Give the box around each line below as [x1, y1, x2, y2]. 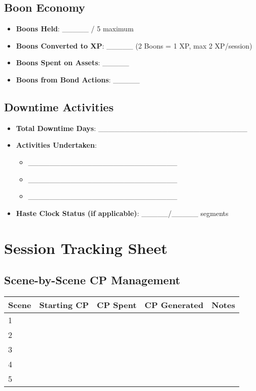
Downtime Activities [4, 99, 114, 114]
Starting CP [39, 298, 89, 311]
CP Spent [97, 298, 137, 311]
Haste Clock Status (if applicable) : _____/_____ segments [16, 207, 229, 218]
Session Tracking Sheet [4, 237, 168, 258]
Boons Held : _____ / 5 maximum [16, 23, 134, 34]
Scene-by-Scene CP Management [4, 272, 180, 288]
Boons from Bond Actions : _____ [16, 74, 140, 84]
